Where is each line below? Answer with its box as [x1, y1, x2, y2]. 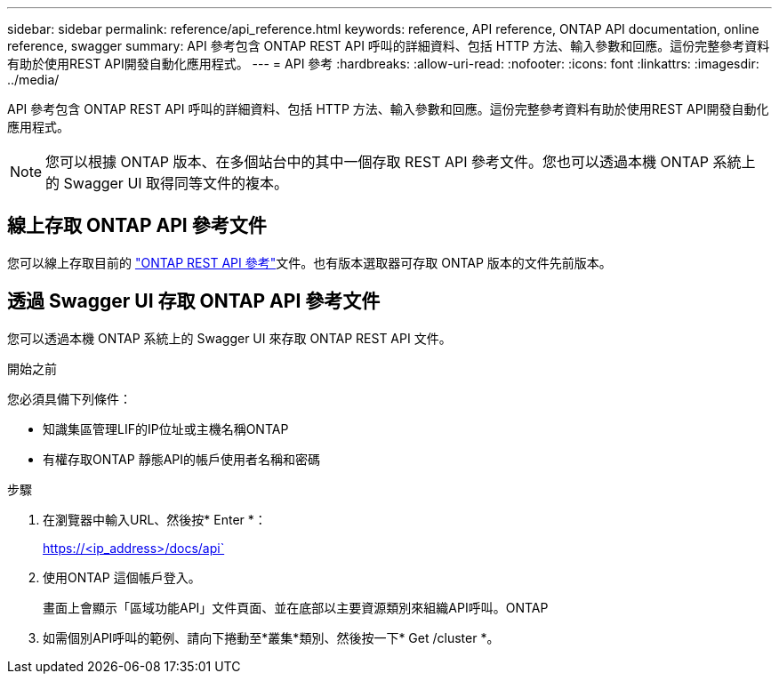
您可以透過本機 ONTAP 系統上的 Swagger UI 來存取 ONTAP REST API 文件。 [7, 330, 452, 346]
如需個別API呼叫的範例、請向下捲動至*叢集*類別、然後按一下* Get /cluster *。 [43, 629, 500, 645]
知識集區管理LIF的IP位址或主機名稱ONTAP [43, 421, 289, 437]
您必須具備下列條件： [7, 390, 132, 406]
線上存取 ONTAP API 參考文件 [7, 214, 267, 237]
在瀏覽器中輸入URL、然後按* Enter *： [43, 511, 267, 527]
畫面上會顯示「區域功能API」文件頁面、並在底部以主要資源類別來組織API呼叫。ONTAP [43, 599, 549, 615]
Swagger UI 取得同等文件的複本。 [63, 174, 289, 192]
